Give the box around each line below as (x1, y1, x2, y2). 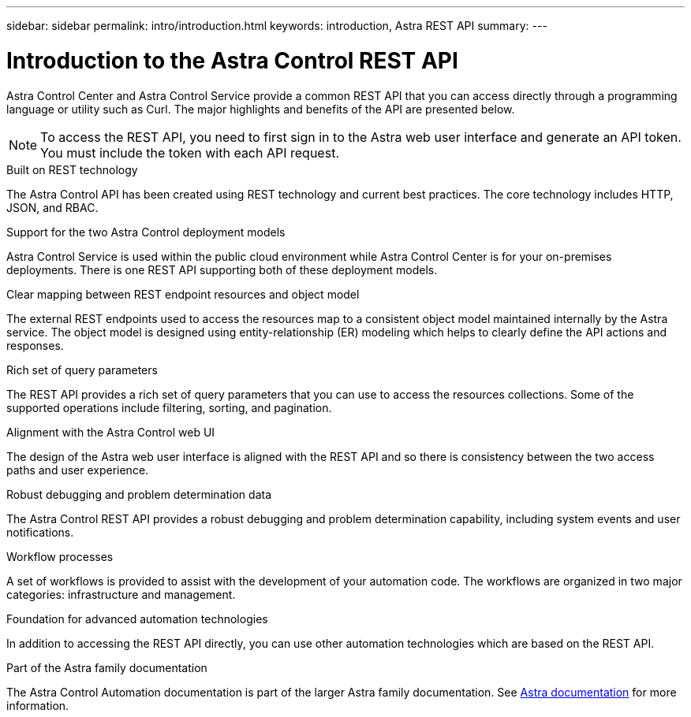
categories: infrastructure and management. (6, 587, 236, 601)
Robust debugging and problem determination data (6, 487, 272, 501)
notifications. (6, 525, 74, 539)
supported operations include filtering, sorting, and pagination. (6, 400, 332, 414)
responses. (6, 338, 64, 352)
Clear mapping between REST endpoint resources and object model (6, 287, 360, 301)
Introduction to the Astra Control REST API (6, 46, 458, 74)
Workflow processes (6, 549, 114, 563)
